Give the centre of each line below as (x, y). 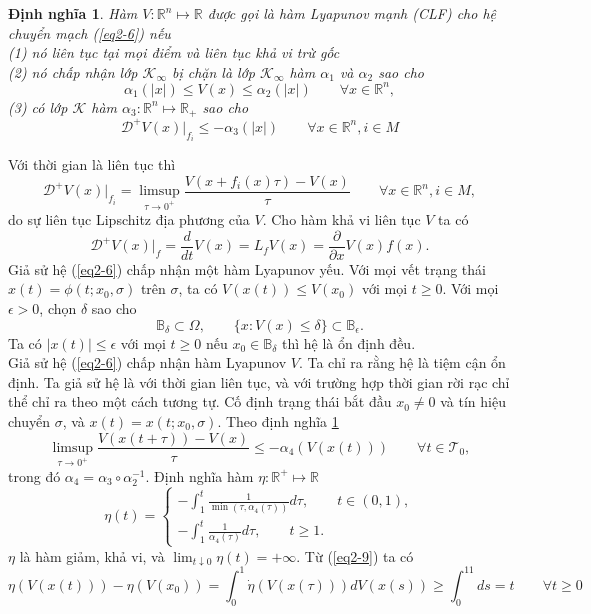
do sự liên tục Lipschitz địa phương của (129, 219)
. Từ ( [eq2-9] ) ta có (355, 555)
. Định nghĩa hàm (199, 475)
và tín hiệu (473, 401)
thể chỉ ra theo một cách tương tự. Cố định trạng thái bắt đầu (200, 401)
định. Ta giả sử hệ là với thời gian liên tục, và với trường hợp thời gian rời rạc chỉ (259, 381)
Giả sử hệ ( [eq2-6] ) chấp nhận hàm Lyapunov (147, 362)
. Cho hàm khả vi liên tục (341, 219)
